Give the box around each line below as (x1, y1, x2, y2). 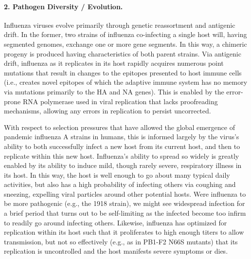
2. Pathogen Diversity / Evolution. (4, 1, 123, 11)
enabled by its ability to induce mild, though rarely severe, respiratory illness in (4, 160, 242, 170)
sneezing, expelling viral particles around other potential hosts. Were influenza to (4, 188, 246, 199)
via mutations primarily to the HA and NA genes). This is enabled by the (4, 86, 224, 96)
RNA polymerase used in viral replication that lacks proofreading (22, 96, 218, 106)
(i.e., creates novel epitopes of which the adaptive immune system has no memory (4, 77, 248, 87)
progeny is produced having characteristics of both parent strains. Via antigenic (4, 48, 241, 58)
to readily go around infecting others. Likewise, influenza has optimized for (4, 217, 227, 227)
